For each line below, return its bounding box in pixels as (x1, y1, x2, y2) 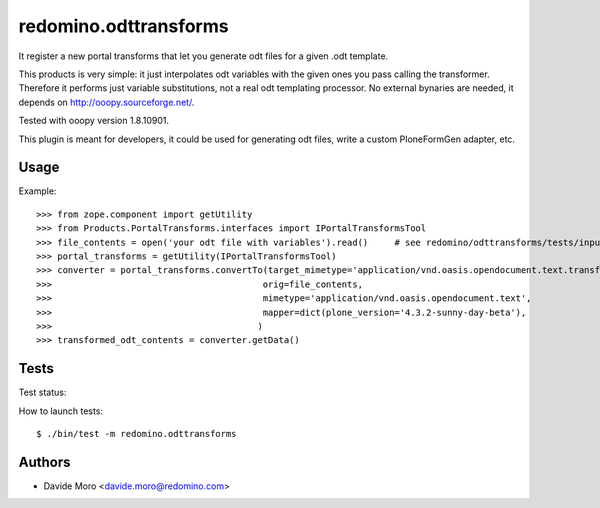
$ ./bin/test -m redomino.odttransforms (36, 428, 237, 439)
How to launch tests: (18, 405, 104, 417)
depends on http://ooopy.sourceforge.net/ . (18, 96, 195, 108)
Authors (18, 453, 71, 470)
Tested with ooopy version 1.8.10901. (18, 115, 170, 127)
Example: (18, 185, 57, 197)
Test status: (18, 386, 67, 399)
